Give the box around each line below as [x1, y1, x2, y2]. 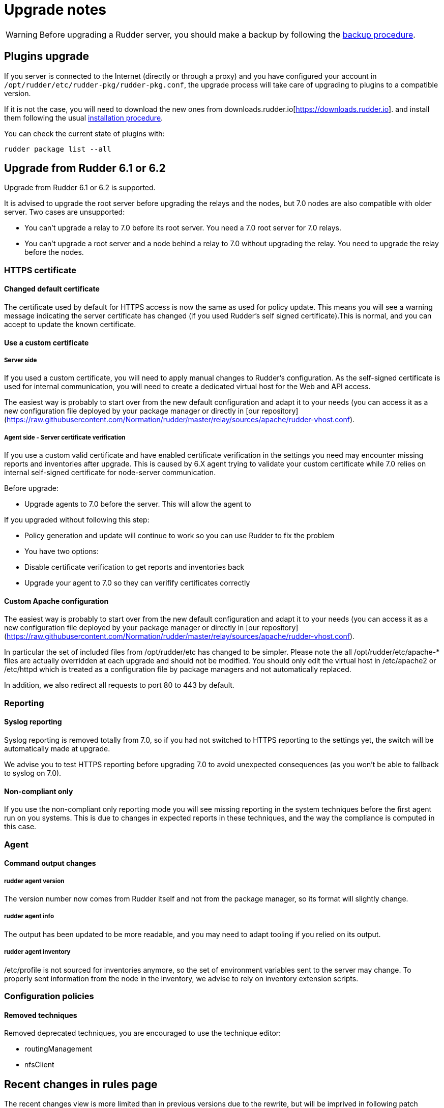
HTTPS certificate [4, 265, 76, 275]
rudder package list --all [4, 144, 111, 153]
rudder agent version [4, 877, 65, 885]
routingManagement [24, 1044, 93, 1054]
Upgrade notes [4, 1, 107, 18]
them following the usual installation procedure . [4, 113, 163, 122]
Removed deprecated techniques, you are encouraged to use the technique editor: [4, 1029, 281, 1038]
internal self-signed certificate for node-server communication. [4, 468, 216, 477]
